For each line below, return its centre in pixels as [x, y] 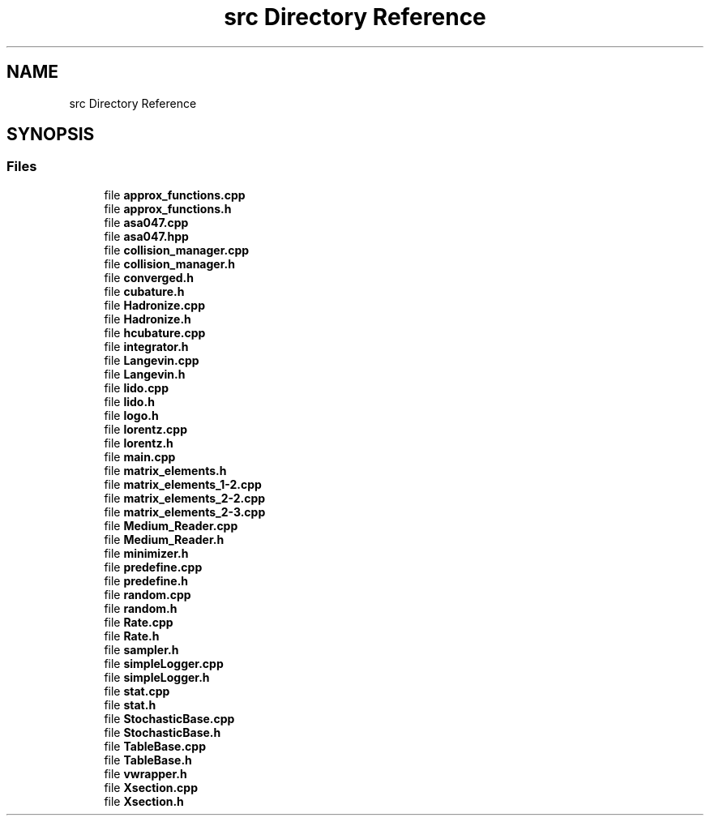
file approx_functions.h [168, 208]
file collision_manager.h [169, 263]
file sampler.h [141, 649]
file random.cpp [148, 594]
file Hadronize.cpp [154, 305]
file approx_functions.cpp [175, 195]
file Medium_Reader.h [164, 539]
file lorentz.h [139, 443]
